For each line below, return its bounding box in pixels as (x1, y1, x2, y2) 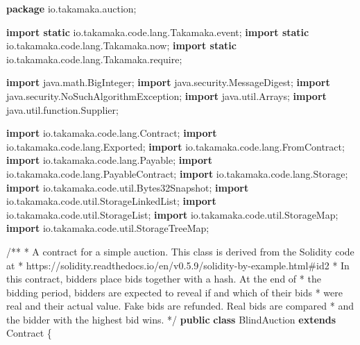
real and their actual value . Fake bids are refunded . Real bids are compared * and (6, 298, 354, 313)
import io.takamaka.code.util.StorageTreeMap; (6, 221, 209, 235)
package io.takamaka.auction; (6, 1, 137, 15)
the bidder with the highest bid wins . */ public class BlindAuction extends (6, 312, 336, 326)
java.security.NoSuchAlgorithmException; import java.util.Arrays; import (6, 88, 327, 103)
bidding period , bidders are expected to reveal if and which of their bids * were (6, 285, 343, 299)
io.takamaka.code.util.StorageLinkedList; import (6, 194, 216, 208)
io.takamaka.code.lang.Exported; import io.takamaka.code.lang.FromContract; (6, 139, 345, 153)
